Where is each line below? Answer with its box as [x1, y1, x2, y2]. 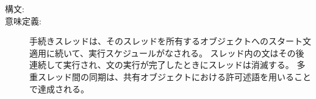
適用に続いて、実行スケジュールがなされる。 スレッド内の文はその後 [29, 46, 304, 59]
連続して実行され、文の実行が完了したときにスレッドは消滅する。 [29, 58, 294, 71]
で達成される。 [29, 82, 89, 95]
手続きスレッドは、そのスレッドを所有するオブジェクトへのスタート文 [29, 35, 311, 47]
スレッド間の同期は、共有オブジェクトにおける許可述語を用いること [37, 70, 311, 83]
